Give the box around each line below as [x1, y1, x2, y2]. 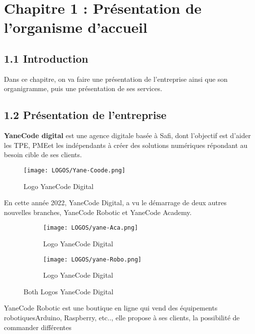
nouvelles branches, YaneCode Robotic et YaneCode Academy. [4, 207, 192, 217]
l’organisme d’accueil [4, 17, 148, 37]
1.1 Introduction [4, 50, 89, 66]
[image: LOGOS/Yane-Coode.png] [24, 167, 126, 174]
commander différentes [4, 322, 72, 332]
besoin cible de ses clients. [4, 149, 82, 160]
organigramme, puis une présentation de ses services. [4, 83, 162, 94]
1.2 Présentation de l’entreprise [4, 107, 167, 122]
